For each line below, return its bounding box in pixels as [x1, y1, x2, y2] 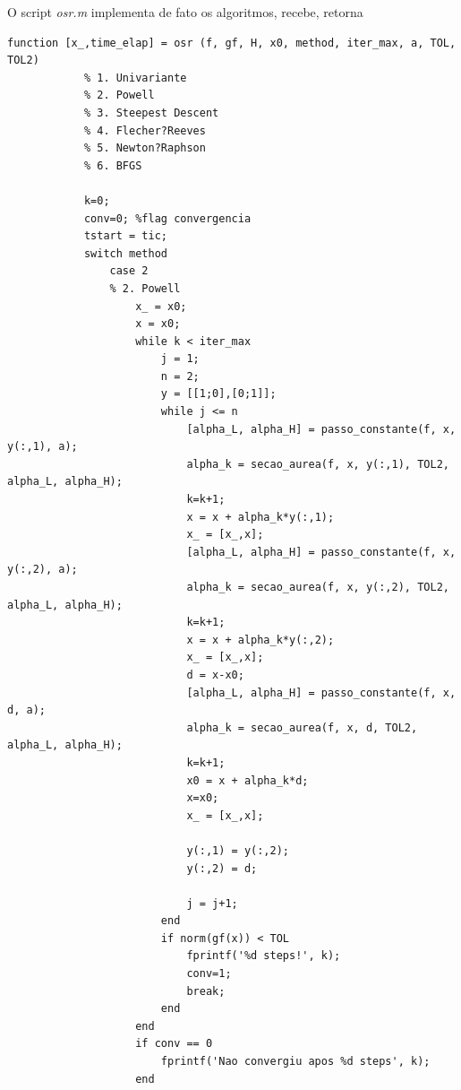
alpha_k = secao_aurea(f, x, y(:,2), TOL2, [186, 581, 449, 593]
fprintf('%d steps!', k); [186, 949, 341, 963]
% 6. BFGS [83, 159, 142, 172]
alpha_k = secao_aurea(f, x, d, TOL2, [186, 721, 418, 734]
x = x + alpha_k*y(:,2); [186, 633, 335, 646]
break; [186, 984, 226, 998]
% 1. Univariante [83, 71, 187, 84]
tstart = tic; [83, 229, 167, 243]
